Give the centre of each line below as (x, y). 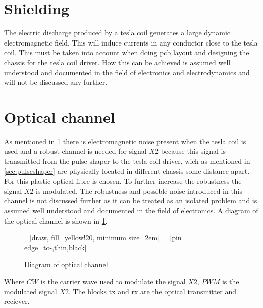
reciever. (17, 301)
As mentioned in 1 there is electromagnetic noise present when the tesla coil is (125, 141)
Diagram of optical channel (66, 264)
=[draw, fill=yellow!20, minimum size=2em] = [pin (103, 237)
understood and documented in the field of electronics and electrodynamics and (127, 72)
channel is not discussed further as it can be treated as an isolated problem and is (131, 201)
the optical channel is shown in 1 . (56, 220)
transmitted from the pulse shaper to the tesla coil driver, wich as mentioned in (127, 161)
